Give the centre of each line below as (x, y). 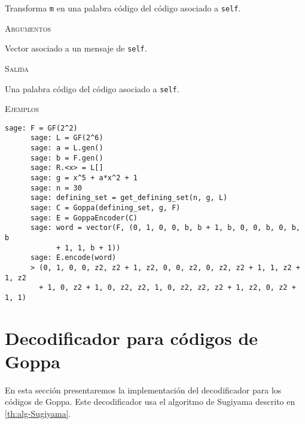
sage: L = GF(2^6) (67, 138)
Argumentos (28, 28)
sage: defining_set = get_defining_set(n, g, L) (129, 198)
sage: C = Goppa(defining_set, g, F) (105, 208)
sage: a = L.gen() (67, 148)
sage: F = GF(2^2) (41, 128)
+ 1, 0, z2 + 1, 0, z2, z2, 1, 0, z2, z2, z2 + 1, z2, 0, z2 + (167, 288)
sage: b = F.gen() (67, 158)
